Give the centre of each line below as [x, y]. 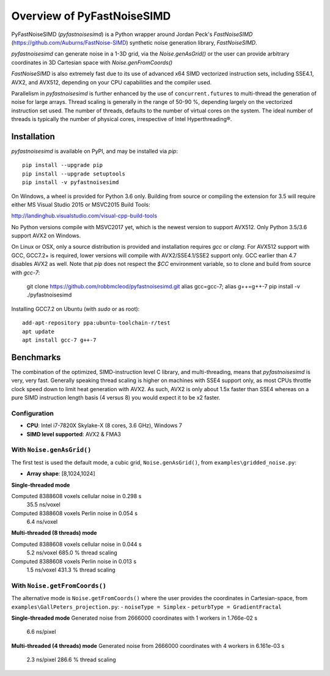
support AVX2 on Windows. [46, 236]
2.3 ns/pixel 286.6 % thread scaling [71, 659]
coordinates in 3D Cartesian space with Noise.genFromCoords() [92, 62]
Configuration [33, 413]
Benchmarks [36, 357]
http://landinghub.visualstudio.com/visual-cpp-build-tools [84, 216]
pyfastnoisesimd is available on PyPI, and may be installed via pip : [95, 151]
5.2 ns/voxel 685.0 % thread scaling [72, 553]
